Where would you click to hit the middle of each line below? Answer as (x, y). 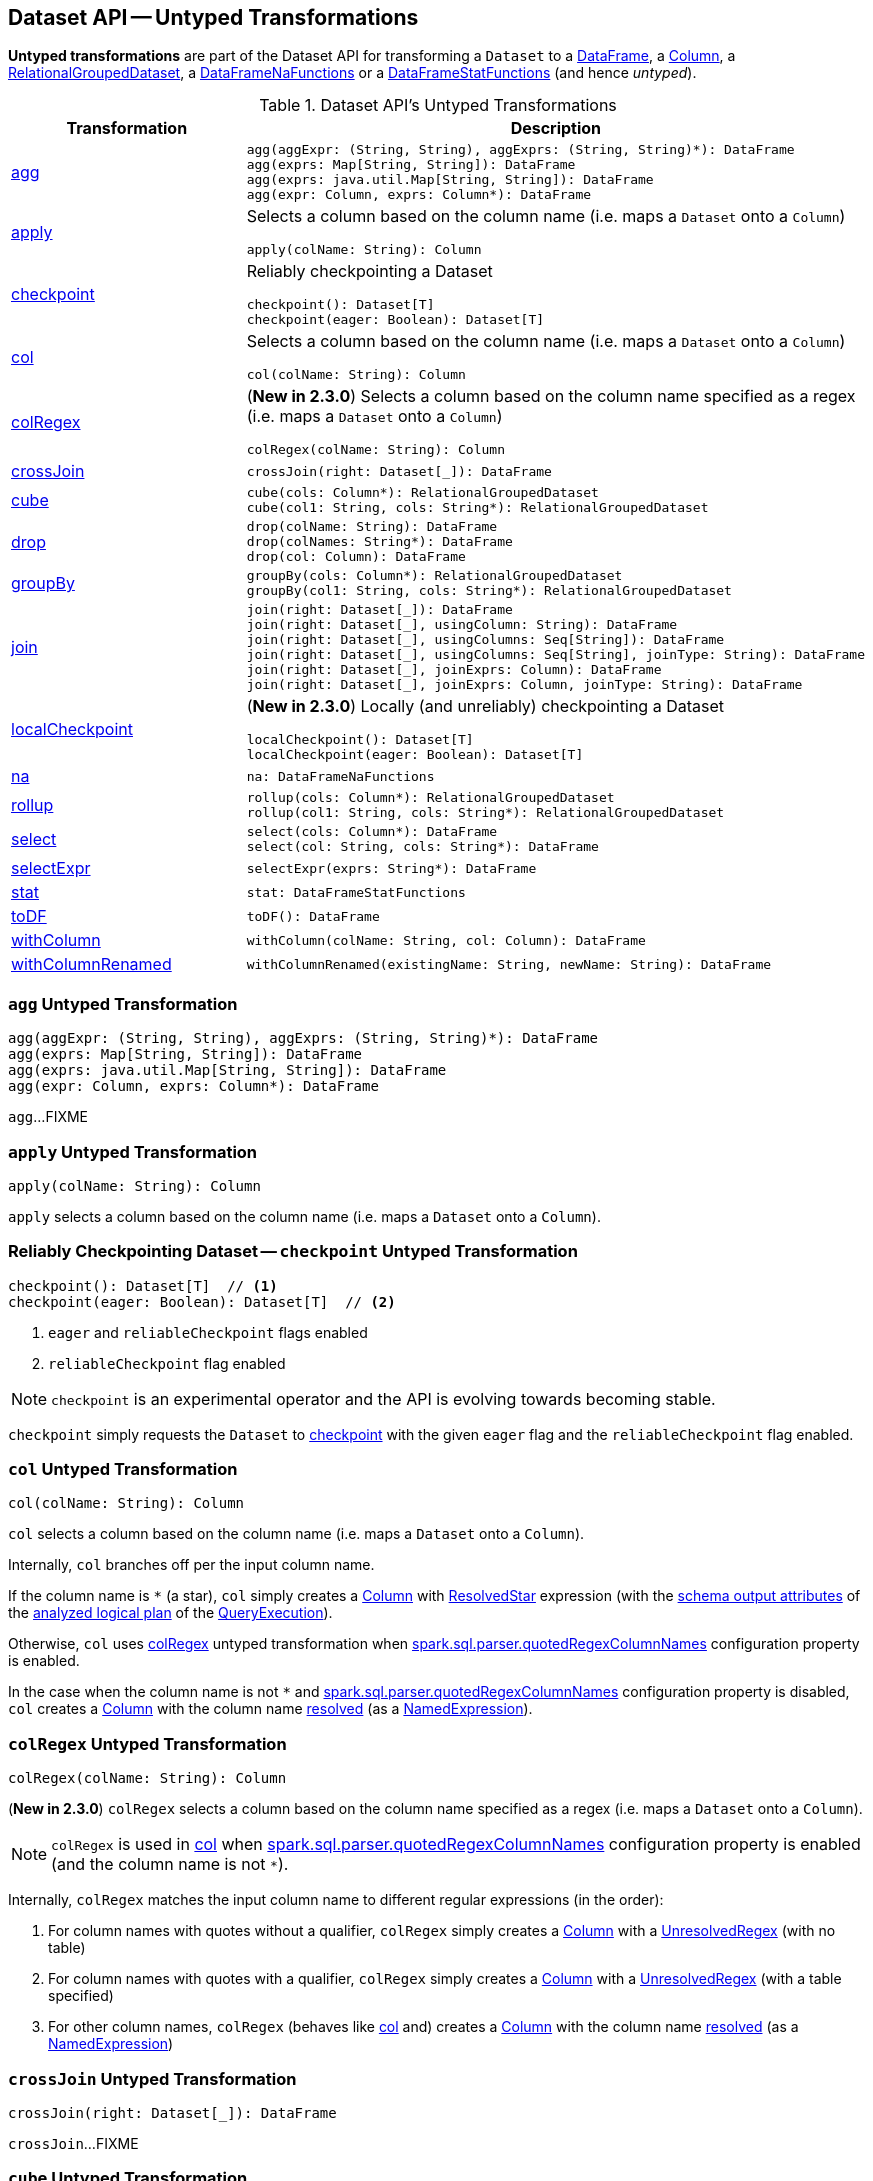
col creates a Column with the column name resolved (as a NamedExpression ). (270, 1709)
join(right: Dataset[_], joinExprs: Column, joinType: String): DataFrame (524, 685)
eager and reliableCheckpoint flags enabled (208, 1332)
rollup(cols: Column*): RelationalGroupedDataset (430, 798)
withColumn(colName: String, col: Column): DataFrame (446, 940)
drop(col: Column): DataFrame (356, 557)
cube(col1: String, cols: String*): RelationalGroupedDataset (477, 508)
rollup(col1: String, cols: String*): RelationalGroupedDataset (485, 813)
